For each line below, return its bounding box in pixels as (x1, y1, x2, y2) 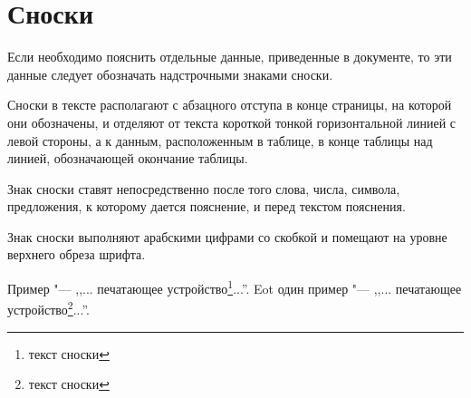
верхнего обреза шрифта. (7, 245, 146, 264)
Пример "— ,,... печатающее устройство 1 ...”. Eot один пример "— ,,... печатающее (7, 277, 462, 297)
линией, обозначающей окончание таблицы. (7, 149, 248, 168)
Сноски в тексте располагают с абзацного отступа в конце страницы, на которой (7, 95, 452, 114)
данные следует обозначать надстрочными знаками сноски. (7, 64, 333, 83)
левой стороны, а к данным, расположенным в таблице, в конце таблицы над (7, 131, 433, 150)
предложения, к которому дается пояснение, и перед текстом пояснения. (7, 197, 406, 216)
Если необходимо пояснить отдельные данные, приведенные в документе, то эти (7, 47, 452, 66)
